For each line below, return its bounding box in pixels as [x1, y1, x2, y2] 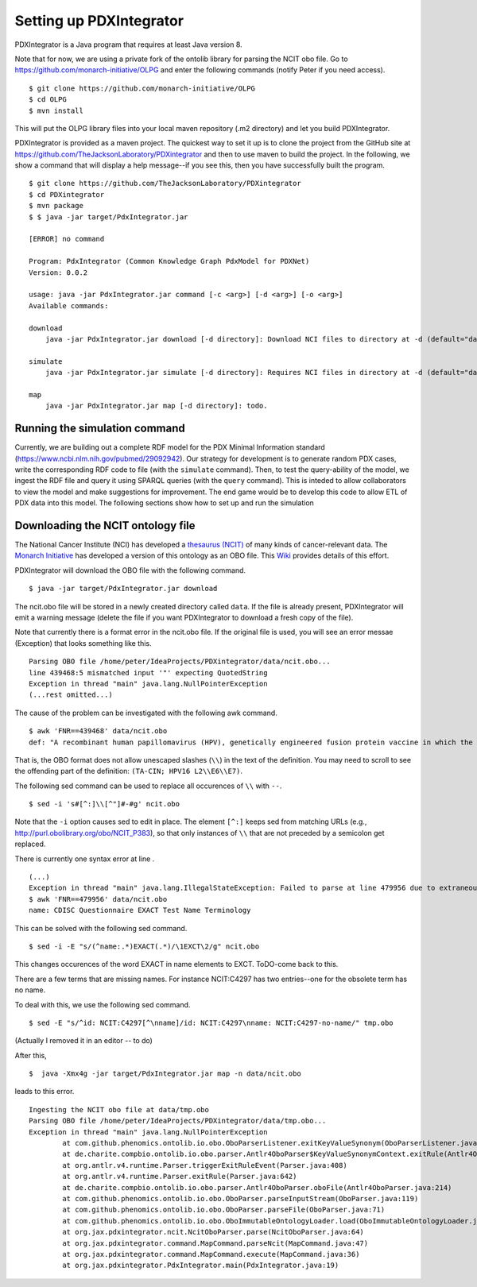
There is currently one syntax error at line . [14, 854, 155, 864]
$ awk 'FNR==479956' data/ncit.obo [29, 895, 168, 903]
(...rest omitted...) [29, 690, 113, 699]
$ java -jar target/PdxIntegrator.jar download [29, 584, 218, 593]
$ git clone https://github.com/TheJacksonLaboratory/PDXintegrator [29, 179, 301, 188]
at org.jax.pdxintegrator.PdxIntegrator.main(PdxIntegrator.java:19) [62, 1261, 339, 1270]
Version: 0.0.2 [29, 268, 88, 277]
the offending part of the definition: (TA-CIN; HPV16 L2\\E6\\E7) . [14, 767, 242, 776]
